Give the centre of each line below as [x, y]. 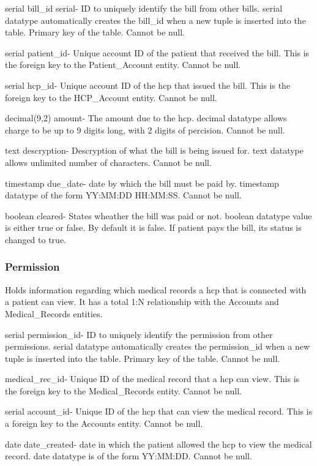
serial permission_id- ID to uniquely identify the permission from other [139, 334]
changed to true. [35, 239]
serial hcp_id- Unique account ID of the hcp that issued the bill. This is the [148, 85]
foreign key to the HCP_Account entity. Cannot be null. [111, 97]
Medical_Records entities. [54, 313]
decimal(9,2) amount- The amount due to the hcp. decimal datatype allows [146, 118]
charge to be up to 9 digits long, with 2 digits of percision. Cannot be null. [145, 130]
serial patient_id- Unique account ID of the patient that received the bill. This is [157, 52]
